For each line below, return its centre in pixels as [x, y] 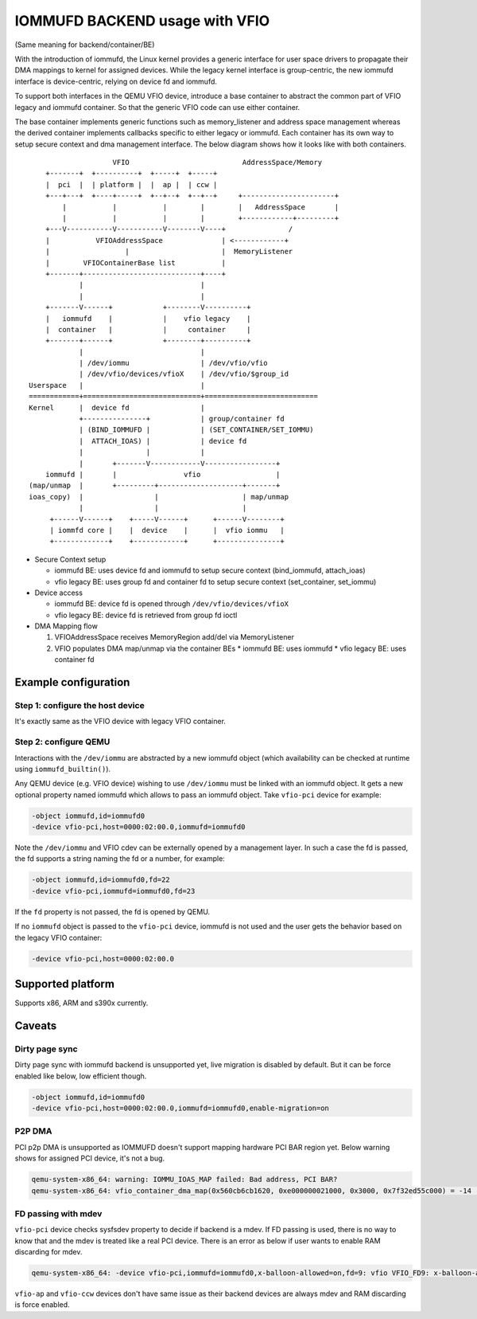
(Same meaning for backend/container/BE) [85, 45]
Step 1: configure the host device [79, 706]
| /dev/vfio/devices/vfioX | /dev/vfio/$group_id [184, 374]
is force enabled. [43, 1305]
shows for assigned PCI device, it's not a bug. [90, 1158]
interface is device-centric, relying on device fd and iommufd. [116, 81]
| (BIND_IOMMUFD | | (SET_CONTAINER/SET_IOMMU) [196, 430]
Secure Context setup [70, 559]
